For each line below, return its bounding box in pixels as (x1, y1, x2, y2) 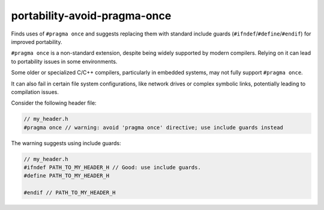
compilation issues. (11, 88, 59, 96)
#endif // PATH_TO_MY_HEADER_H (23, 190, 116, 196)
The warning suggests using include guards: (11, 139, 121, 147)
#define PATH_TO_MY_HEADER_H (23, 172, 110, 179)
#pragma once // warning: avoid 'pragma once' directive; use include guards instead (23, 124, 283, 131)
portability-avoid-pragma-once (11, 9, 172, 22)
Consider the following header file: (11, 99, 97, 107)
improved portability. (11, 38, 62, 45)
